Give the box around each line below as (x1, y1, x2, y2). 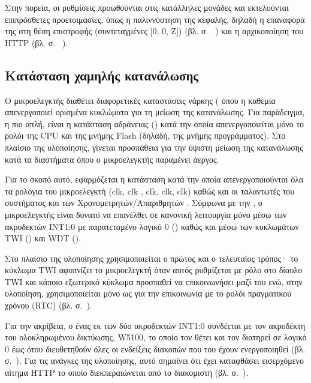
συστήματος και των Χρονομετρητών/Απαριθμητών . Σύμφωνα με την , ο (5, 196, 262, 209)
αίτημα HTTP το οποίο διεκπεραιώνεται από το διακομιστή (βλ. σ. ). (5, 366, 249, 379)
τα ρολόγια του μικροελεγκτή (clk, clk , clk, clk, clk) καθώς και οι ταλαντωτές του (5, 184, 295, 197)
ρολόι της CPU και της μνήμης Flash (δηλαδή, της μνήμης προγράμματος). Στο (5, 129, 286, 142)
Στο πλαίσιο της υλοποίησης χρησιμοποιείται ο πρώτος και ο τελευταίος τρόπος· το (5, 252, 298, 264)
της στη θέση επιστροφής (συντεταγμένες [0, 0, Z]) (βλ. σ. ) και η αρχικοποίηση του (5, 25, 304, 37)
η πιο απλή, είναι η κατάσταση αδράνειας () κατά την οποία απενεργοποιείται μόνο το (5, 117, 304, 130)
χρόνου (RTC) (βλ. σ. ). (5, 299, 92, 312)
